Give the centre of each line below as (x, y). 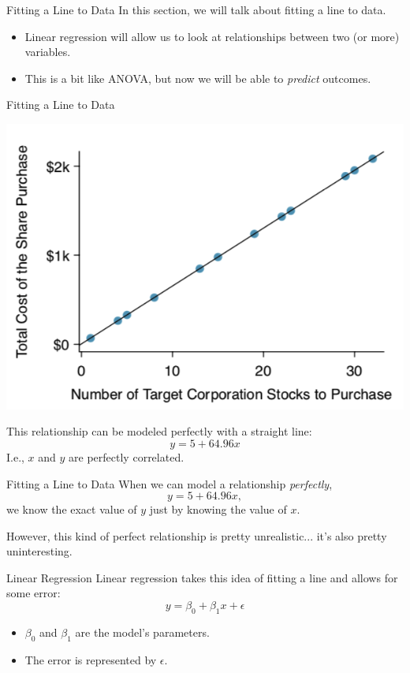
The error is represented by (91, 659)
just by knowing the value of (218, 509)
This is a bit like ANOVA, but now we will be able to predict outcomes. (198, 78)
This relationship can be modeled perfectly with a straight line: (159, 431)
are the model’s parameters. (142, 632)
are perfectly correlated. (127, 456)
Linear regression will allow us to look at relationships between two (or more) (212, 36)
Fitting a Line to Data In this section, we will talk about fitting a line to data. (196, 9)
